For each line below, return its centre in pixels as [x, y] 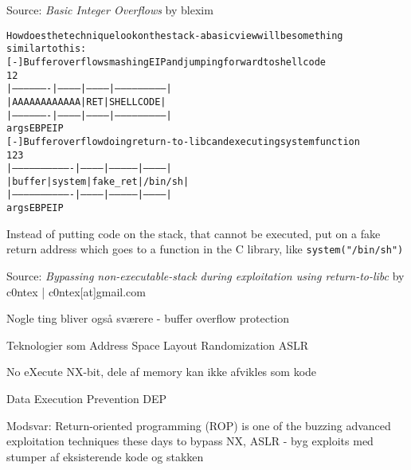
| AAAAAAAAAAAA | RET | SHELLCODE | [86, 102]
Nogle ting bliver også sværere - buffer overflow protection [148, 318]
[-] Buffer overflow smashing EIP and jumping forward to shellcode [166, 62]
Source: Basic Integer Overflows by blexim [110, 10]
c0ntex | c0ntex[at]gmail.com [76, 291]
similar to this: [47, 49]
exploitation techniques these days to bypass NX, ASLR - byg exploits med [190, 441]
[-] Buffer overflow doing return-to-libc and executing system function [183, 141]
